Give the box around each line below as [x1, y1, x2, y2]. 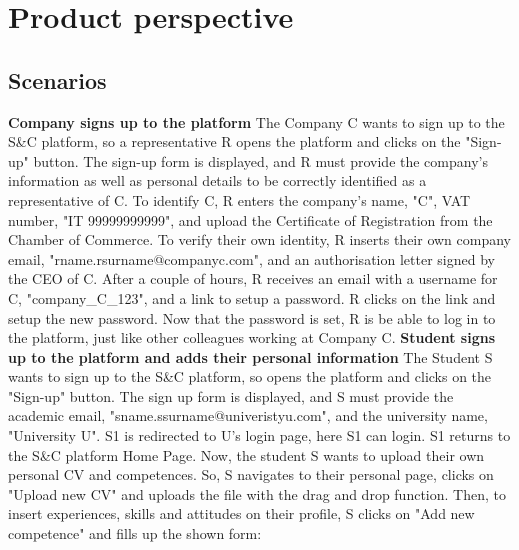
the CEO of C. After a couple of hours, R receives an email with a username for [8, 268, 498, 289]
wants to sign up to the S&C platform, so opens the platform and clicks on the [8, 366, 492, 387]
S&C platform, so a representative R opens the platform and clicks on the [8, 131, 461, 152]
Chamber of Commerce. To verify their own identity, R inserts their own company [8, 229, 512, 250]
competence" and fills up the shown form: [8, 523, 262, 544]
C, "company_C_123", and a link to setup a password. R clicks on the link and [8, 287, 496, 308]
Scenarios [8, 64, 107, 95]
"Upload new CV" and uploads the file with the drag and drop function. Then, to [8, 483, 506, 504]
